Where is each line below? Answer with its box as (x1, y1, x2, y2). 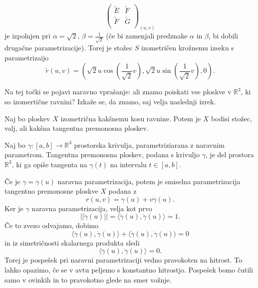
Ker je (4, 203, 23, 213)
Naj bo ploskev (4, 113, 50, 123)
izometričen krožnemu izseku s (141, 42, 234, 53)
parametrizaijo (4, 52, 49, 62)
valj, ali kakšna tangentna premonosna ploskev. (4, 123, 149, 133)
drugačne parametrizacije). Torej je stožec (4, 42, 133, 53)
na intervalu (110, 159, 147, 169)
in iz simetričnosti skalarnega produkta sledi (4, 237, 140, 248)
